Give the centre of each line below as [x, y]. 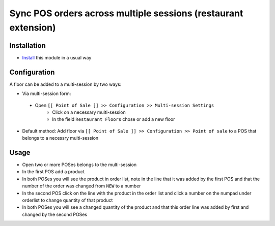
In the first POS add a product [53, 172]
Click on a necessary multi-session [89, 112]
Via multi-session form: [47, 93]
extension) [33, 27]
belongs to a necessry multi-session [60, 138]
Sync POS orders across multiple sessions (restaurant [126, 13]
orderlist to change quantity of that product [67, 200]
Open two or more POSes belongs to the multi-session [79, 165]
